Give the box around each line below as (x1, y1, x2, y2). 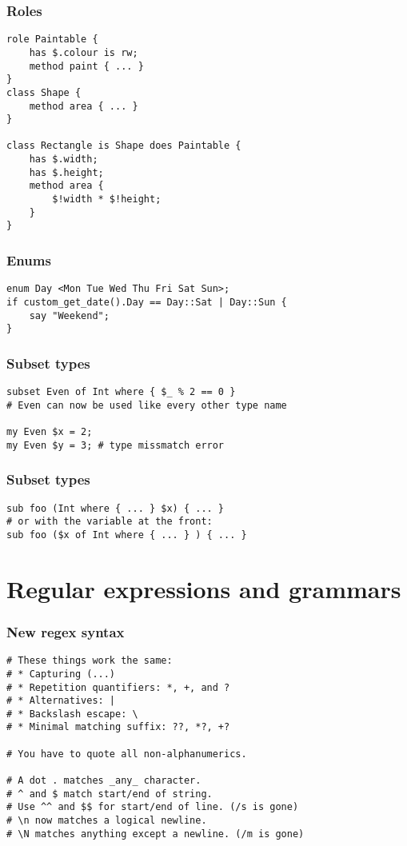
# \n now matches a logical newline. (6, 815, 207, 827)
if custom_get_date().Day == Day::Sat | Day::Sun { (6, 296, 287, 308)
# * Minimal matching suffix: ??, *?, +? (6, 721, 230, 733)
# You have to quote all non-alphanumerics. (6, 748, 247, 760)
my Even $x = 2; (6, 426, 93, 438)
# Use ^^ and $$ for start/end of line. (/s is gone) (6, 801, 299, 813)
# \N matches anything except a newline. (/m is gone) (6, 828, 305, 840)
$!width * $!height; (52, 194, 162, 206)
